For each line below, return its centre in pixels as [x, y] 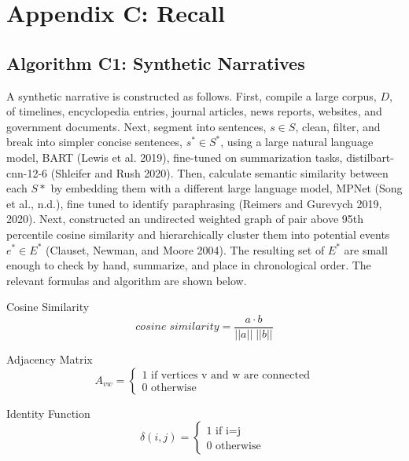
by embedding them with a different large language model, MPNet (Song [227, 188]
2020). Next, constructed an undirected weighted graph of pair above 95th [185, 219]
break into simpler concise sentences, [94, 142]
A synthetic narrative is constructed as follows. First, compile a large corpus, [192, 95]
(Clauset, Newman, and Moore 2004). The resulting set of [185, 249]
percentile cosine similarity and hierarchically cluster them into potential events [198, 234]
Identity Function [48, 413]
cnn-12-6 [27, 172]
